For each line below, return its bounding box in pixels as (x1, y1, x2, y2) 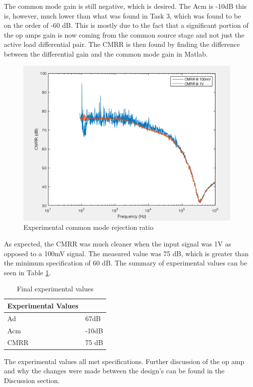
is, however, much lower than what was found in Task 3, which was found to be (4, 10, 241, 20)
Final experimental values (17, 284, 94, 294)
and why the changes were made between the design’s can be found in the (4, 366, 225, 376)
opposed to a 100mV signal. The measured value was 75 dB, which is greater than (4, 248, 249, 258)
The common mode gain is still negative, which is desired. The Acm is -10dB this (4, 1, 247, 11)
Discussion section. (4, 375, 60, 385)
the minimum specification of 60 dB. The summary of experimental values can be (4, 258, 247, 268)
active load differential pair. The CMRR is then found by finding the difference (4, 39, 240, 49)
